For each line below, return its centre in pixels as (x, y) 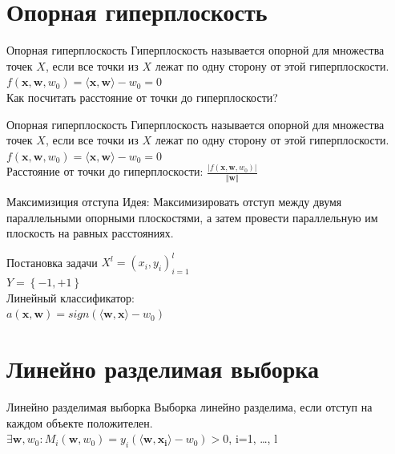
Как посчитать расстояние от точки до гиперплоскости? (142, 97)
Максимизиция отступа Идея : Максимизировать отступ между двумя (174, 201)
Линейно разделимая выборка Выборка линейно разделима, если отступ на (189, 406)
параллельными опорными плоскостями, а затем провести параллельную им (192, 217)
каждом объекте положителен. (80, 422)
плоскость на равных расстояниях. (90, 233)
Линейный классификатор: (71, 297)
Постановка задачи (52, 262)
